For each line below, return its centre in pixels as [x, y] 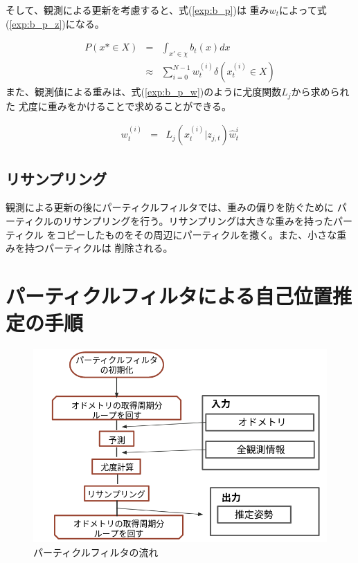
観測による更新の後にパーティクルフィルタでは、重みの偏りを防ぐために [170, 207]
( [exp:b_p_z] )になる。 [55, 23]
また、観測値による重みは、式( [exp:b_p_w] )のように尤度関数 [144, 92]
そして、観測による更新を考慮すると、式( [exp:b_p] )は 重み [137, 10]
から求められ [320, 92]
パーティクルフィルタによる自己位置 [169, 295]
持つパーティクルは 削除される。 [99, 248]
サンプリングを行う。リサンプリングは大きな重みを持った [203, 220]
